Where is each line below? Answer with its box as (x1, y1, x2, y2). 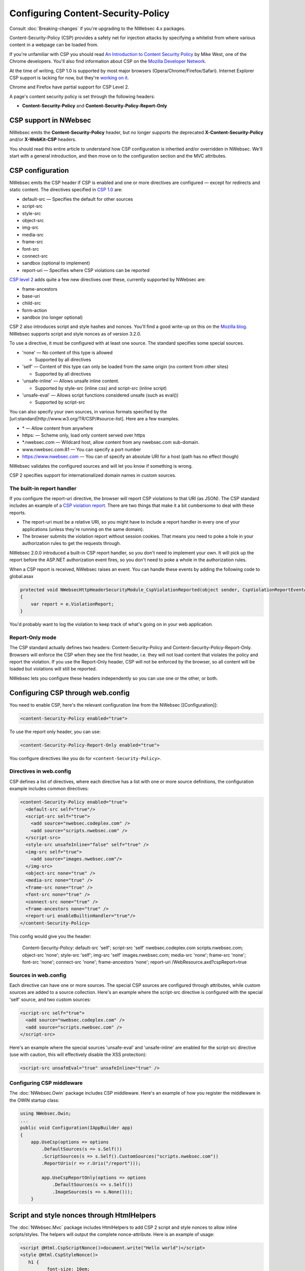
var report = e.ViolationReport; (30, 601, 114, 607)
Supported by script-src (35, 399, 85, 405)
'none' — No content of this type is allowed (22, 349, 113, 355)
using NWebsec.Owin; (20, 1111, 71, 1116)
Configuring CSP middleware (9, 1079, 83, 1086)
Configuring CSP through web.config (9, 688, 130, 697)
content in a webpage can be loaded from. (9, 42, 99, 48)
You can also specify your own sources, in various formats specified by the (9, 408, 167, 414)
